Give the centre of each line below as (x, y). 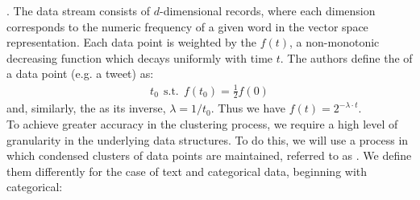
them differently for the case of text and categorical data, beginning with (187, 171)
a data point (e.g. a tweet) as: (80, 73)
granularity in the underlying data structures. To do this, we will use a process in (208, 139)
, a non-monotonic (335, 42)
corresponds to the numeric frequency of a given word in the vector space (187, 26)
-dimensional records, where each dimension (267, 10)
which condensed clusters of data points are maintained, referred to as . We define (209, 155)
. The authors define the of (346, 57)
